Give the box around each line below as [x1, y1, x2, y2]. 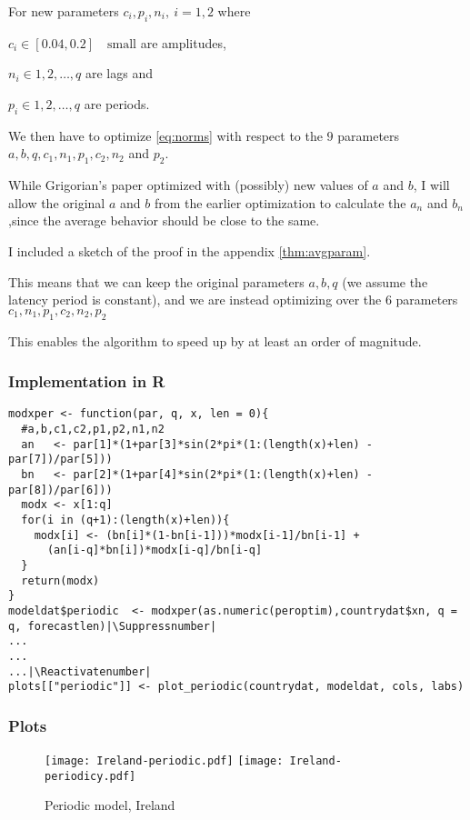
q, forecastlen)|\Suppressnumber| [8, 619, 217, 633]
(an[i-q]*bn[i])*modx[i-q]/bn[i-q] [46, 544, 263, 557]
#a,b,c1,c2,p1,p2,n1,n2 [21, 423, 165, 435]
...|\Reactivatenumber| [8, 665, 152, 678]
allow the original [8, 193, 105, 212]
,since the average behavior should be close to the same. [8, 211, 320, 230]
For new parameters [8, 2, 119, 20]
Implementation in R [8, 370, 165, 393]
